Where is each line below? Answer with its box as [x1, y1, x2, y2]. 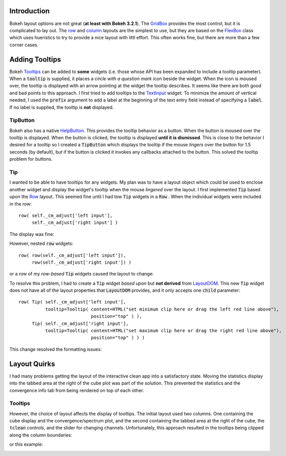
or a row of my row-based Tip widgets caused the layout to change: [9, 271, 154, 277]
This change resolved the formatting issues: [9, 346, 102, 352]
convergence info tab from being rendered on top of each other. [9, 387, 144, 393]
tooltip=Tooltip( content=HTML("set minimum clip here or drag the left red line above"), [45, 306, 279, 312]
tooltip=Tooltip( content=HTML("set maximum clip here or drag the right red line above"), [45, 328, 282, 334]
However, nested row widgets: [9, 240, 73, 247]
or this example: [9, 441, 43, 447]
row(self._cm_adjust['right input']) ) [32, 259, 132, 265]
